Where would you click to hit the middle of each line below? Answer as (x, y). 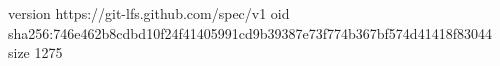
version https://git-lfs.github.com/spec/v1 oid (149, 13)
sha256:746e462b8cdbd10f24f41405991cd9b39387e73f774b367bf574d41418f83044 (250, 32)
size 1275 (35, 52)
